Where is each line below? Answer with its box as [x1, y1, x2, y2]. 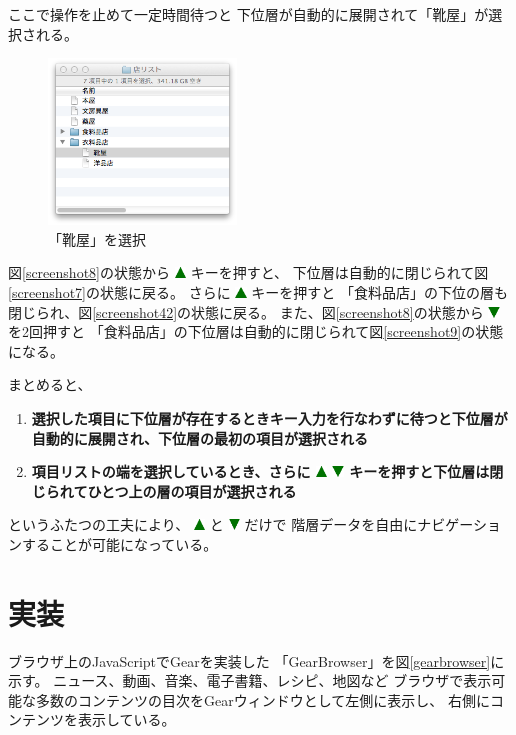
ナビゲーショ [417, 514, 501, 535]
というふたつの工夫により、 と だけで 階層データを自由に [8, 514, 418, 535]
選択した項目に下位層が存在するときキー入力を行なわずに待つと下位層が [31, 407, 508, 428]
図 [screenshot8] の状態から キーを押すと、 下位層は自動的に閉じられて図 [8, 262, 489, 283]
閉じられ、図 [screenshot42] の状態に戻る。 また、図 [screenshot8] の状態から [8, 301, 484, 322]
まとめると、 [8, 374, 92, 395]
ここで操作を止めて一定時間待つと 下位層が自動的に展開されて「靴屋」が [8, 4, 489, 24]
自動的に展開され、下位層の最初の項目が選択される [31, 427, 368, 448]
